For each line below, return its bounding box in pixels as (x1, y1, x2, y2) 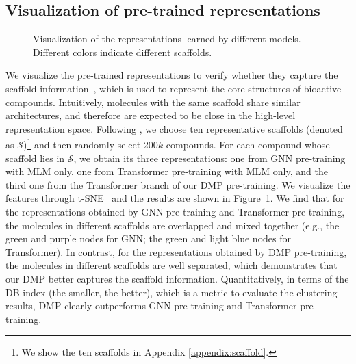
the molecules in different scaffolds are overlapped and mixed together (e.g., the (5, 218, 340, 232)
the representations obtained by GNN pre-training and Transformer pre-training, (5, 204, 345, 218)
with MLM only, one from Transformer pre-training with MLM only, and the (5, 164, 328, 179)
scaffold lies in (5, 151, 65, 165)
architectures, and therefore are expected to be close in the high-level (5, 108, 296, 122)
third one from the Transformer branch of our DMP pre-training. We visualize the (5, 177, 351, 192)
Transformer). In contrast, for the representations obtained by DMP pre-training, (5, 244, 347, 259)
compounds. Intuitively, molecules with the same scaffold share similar (5, 94, 301, 109)
